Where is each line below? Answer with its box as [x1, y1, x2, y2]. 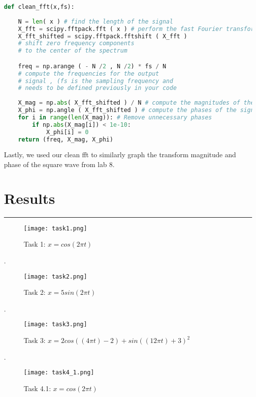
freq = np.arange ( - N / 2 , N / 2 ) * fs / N [18, 62, 166, 70]
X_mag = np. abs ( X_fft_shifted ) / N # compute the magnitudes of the [18, 99, 255, 107]
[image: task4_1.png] [24, 369, 95, 376]
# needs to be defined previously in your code [18, 85, 177, 92]
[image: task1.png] [24, 225, 87, 232]
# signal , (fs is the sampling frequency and [18, 77, 173, 85]
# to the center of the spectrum [18, 47, 128, 55]
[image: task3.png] [24, 321, 87, 328]
